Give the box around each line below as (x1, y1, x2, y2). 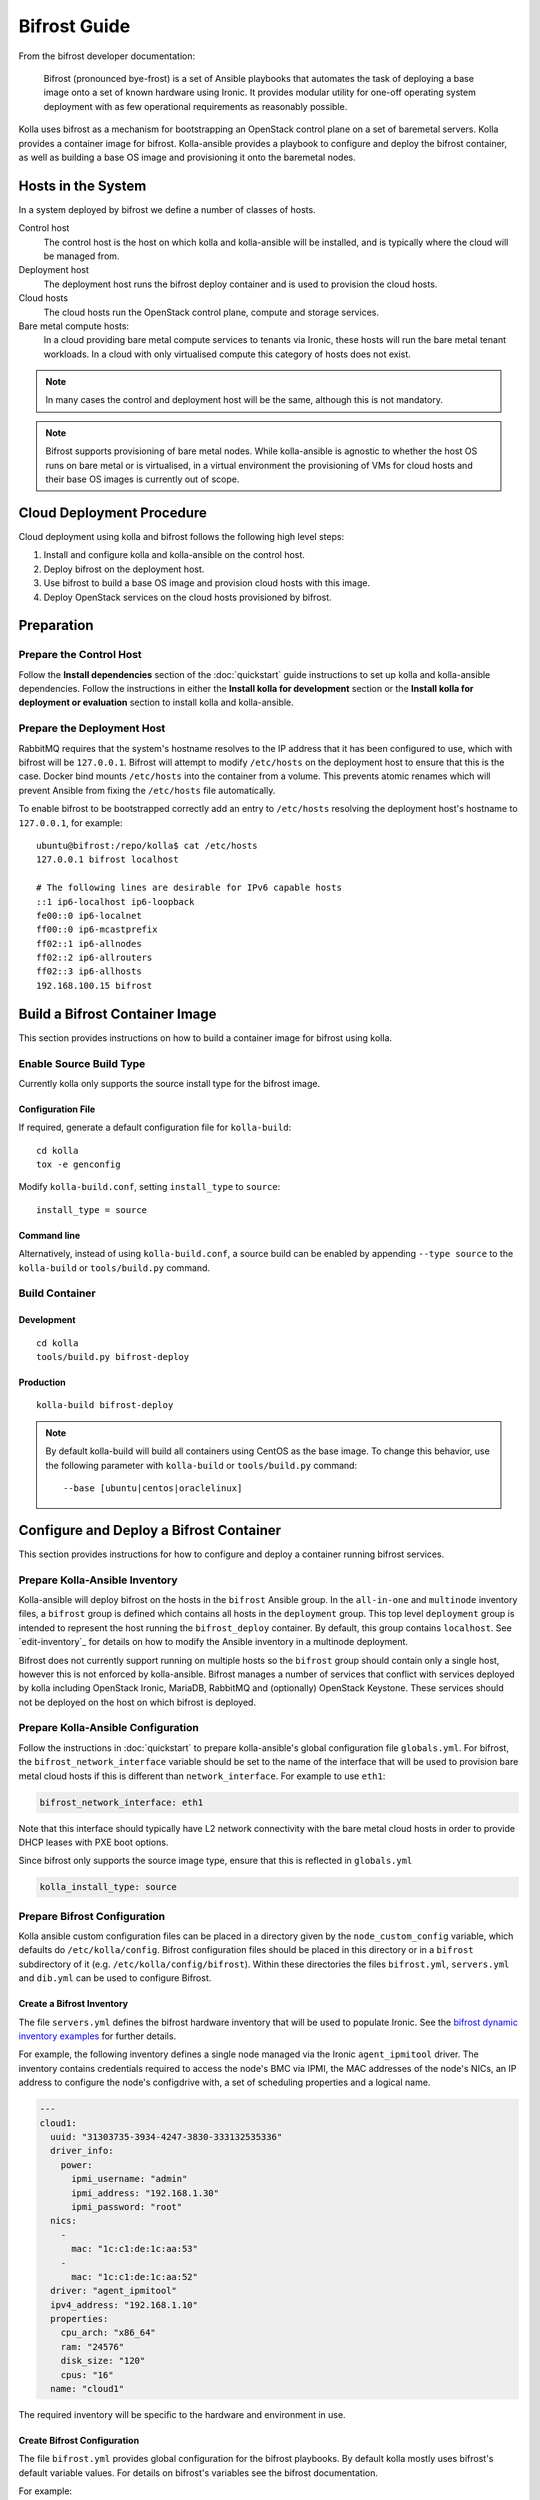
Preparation (18, 617, 94, 634)
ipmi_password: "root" (71, 2201, 183, 2212)
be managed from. (43, 250, 120, 262)
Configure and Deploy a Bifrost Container (18, 1521, 282, 1539)
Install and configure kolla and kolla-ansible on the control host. (43, 549, 305, 561)
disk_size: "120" (60, 2355, 146, 2367)
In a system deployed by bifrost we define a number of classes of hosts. (18, 203, 316, 215)
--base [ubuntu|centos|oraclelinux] (63, 1482, 243, 1494)
